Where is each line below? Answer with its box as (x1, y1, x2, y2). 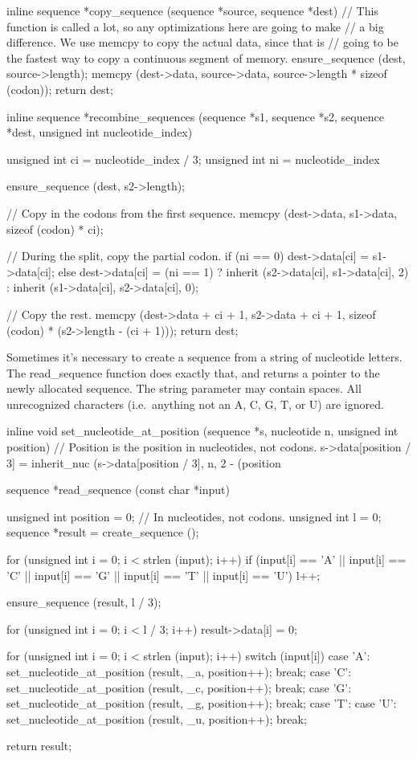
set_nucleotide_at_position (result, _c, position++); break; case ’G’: (6, 679, 352, 696)
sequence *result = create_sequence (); (6, 524, 199, 541)
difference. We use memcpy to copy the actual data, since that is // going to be (6, 34, 399, 51)
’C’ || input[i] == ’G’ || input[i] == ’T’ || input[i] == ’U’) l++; (6, 566, 321, 583)
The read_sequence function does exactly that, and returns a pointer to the (6, 364, 380, 381)
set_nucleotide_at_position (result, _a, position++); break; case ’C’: (6, 663, 352, 679)
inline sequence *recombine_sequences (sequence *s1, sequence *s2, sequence (6, 108, 384, 124)
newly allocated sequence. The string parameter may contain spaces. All (6, 380, 362, 397)
